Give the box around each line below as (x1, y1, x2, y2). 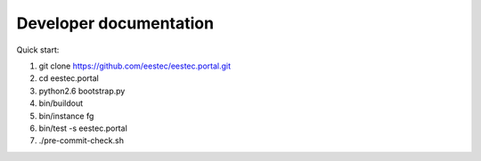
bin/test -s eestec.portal (38, 123, 128, 133)
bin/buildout (38, 98, 84, 109)
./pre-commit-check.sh (38, 135, 125, 146)
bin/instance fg (38, 110, 94, 121)
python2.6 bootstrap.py (38, 85, 126, 96)
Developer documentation (16, 13, 214, 33)
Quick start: (16, 44, 60, 55)
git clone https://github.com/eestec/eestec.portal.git (38, 60, 232, 71)
